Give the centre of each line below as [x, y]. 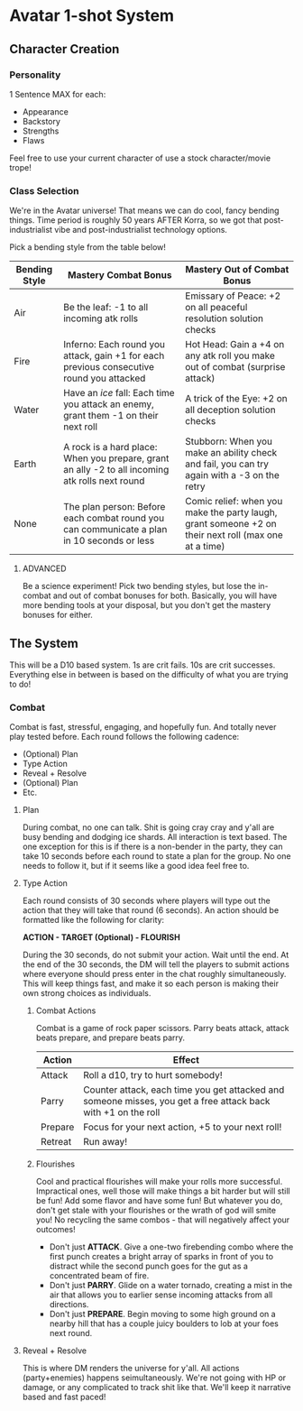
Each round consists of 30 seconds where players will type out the [146, 901]
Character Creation [64, 49]
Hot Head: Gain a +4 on [234, 345]
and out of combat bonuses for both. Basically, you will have [165, 595]
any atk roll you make [230, 355]
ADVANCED [44, 568]
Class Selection [44, 190]
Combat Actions [66, 1010]
